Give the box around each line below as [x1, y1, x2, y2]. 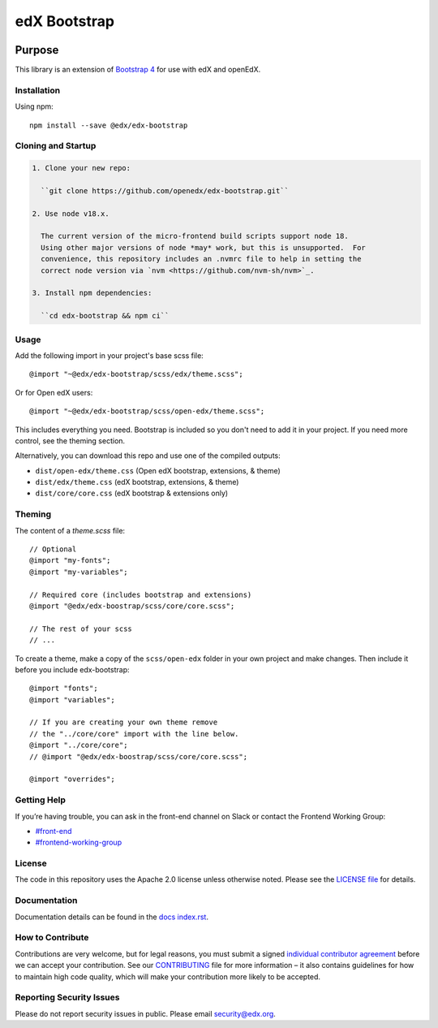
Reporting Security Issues [15, 991, 120, 1003]
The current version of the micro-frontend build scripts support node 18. [41, 231, 349, 241]
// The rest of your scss [29, 624, 133, 633]
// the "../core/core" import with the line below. [29, 729, 239, 738]
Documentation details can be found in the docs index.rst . [15, 912, 208, 922]
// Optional [29, 545, 77, 554]
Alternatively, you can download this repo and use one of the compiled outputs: [15, 451, 281, 460]
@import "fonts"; [29, 684, 98, 693]
